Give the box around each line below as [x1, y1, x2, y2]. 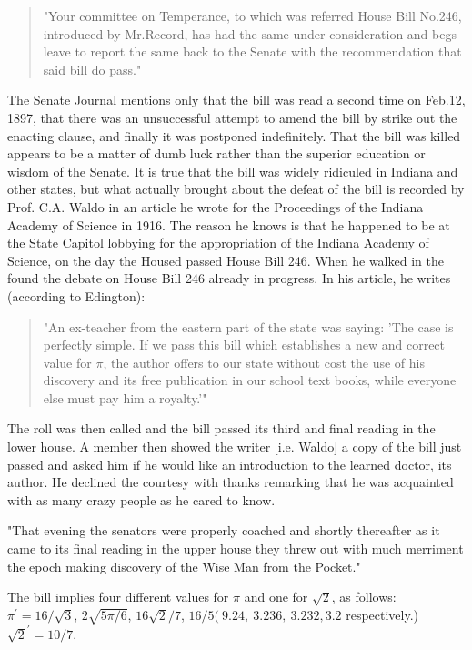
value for [43, 352, 92, 371]
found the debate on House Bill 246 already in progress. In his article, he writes [7, 269, 451, 288]
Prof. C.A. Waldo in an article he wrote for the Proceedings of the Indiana [7, 197, 424, 216]
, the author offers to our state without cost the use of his [103, 352, 425, 371]
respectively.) [346, 604, 419, 624]
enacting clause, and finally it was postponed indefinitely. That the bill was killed [7, 126, 461, 145]
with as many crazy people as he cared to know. [7, 490, 276, 509]
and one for [244, 587, 308, 606]
